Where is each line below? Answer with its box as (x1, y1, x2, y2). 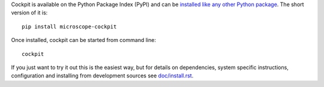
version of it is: (11, 9, 48, 16)
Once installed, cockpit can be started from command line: (11, 37, 156, 44)
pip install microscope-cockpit (22, 23, 117, 30)
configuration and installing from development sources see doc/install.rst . (11, 72, 194, 79)
